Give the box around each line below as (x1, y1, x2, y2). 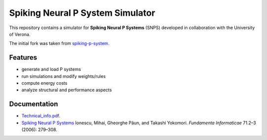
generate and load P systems (21, 67, 81, 72)
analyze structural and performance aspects (21, 87, 112, 93)
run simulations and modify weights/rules (21, 73, 106, 79)
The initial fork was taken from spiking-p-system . (9, 40, 110, 46)
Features (9, 53, 37, 62)
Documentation (9, 100, 58, 108)
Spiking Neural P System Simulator (9, 7, 155, 18)
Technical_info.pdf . (21, 113, 60, 119)
